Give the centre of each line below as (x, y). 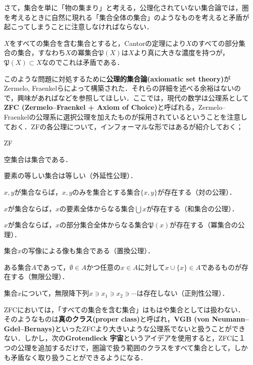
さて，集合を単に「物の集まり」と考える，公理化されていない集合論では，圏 (126, 7)
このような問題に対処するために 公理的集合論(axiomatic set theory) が (117, 78)
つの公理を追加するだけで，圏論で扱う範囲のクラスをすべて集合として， (119, 348)
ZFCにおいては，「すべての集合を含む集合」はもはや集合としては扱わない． (124, 309)
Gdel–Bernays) (29, 328)
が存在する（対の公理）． (196, 192)
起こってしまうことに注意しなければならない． (79, 27)
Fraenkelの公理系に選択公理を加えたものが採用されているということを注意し (126, 116)
